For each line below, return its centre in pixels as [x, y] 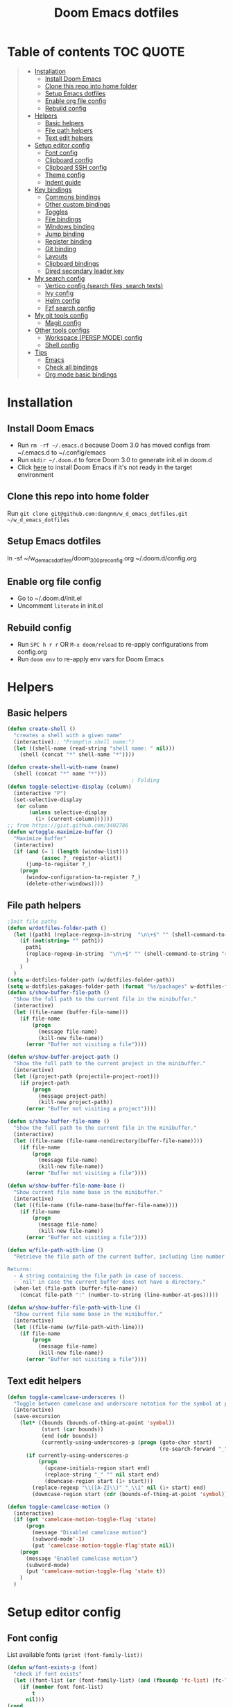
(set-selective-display [48, 800]
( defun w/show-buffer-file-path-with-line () [74, 1308]
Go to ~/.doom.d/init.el [49, 598]
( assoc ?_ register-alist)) [82, 858]
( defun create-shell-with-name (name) [63, 767]
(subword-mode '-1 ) [59, 1539]
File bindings [63, 219]
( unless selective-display [68, 812]
